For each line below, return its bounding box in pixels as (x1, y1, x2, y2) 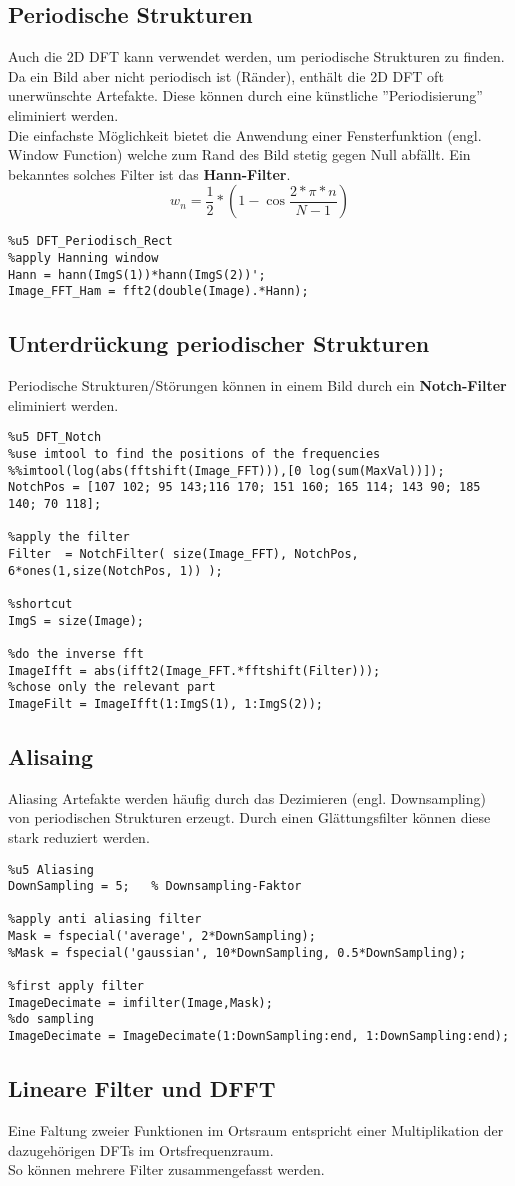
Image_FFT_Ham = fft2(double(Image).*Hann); (8, 284, 309, 299)
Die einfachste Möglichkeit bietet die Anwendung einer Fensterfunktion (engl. (8, 124, 482, 145)
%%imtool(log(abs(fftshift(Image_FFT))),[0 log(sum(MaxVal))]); (8, 463, 445, 478)
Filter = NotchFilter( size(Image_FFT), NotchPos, (8, 546, 359, 561)
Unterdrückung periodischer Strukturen (8, 328, 430, 359)
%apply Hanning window (8, 251, 159, 266)
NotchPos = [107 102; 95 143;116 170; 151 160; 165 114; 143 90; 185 (8, 480, 481, 495)
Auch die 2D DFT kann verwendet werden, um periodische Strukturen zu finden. (8, 46, 505, 67)
